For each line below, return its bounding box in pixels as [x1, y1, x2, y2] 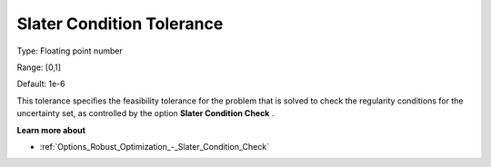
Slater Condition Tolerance [16, 14, 224, 34]
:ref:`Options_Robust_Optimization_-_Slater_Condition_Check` [39, 141, 270, 152]
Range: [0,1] [16, 62, 61, 73]
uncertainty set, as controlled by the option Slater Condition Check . [16, 108, 275, 119]
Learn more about [16, 124, 86, 135]
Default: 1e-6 [16, 78, 65, 90]
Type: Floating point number [16, 45, 123, 56]
